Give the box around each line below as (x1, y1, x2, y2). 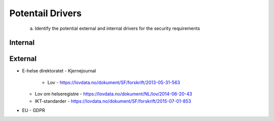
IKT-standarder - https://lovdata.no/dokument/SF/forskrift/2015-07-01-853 (35, 98, 191, 104)
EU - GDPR (22, 107, 45, 113)
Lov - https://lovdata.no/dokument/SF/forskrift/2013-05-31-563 (47, 79, 180, 86)
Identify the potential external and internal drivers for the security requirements (35, 25, 200, 31)
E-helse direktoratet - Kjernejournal (22, 68, 96, 74)
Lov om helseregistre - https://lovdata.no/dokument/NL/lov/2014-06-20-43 (35, 91, 192, 97)
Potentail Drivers (9, 8, 82, 19)
